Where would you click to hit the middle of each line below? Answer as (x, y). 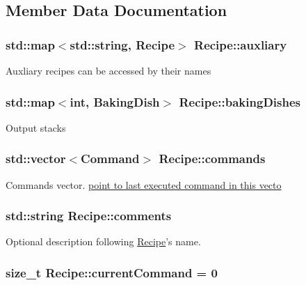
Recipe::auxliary (241, 44)
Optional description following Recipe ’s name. (103, 241)
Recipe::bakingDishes (240, 101)
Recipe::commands (212, 159)
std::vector (36, 159)
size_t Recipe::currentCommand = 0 (112, 272)
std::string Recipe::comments (89, 216)
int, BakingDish (115, 101)
